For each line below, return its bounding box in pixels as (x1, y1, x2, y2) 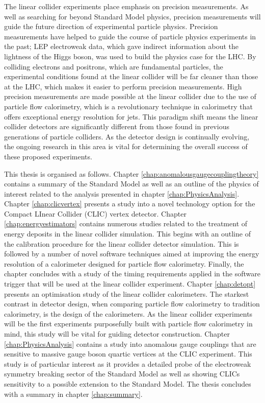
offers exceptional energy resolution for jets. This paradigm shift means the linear (4, 111, 258, 122)
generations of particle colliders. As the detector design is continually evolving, (4, 131, 250, 141)
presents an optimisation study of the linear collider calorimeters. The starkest (4, 288, 249, 299)
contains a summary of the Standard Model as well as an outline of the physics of (4, 178, 259, 189)
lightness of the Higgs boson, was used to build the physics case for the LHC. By (4, 51, 256, 61)
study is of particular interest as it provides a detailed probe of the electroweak (4, 358, 251, 369)
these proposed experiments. (4, 151, 92, 161)
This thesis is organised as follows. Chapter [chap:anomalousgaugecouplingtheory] (4, 168, 259, 179)
